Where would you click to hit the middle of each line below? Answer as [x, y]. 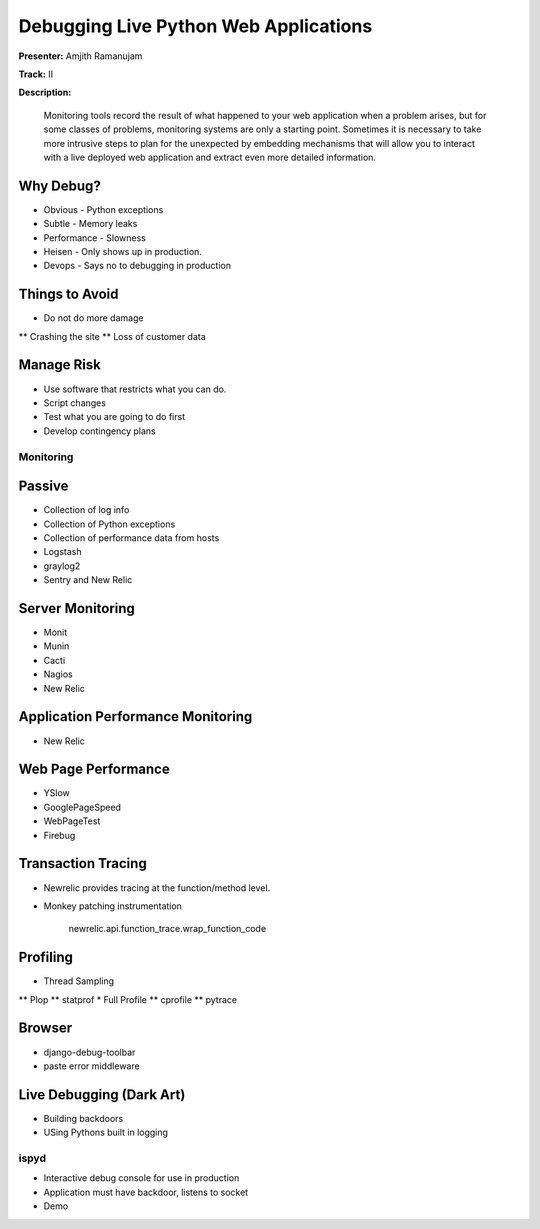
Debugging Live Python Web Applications [195, 26]
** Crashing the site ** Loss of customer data [112, 336]
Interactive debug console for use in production [141, 1178]
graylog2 [62, 566]
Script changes [75, 402]
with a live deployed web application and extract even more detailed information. [210, 157]
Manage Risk [60, 365]
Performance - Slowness [95, 237]
